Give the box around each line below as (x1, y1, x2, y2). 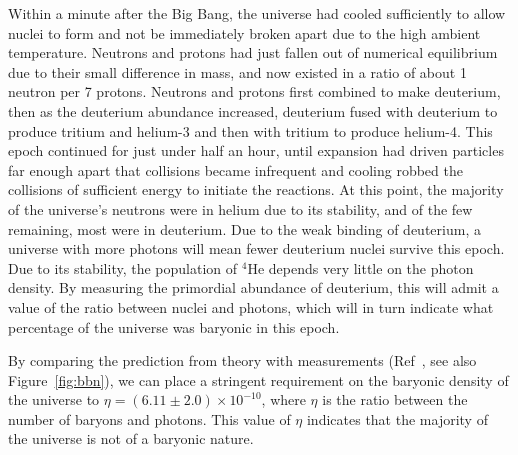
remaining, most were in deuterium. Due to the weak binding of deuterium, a (8, 218, 481, 239)
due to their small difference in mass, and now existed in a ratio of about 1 (8, 61, 467, 82)
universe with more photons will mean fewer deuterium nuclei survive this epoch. (8, 238, 505, 259)
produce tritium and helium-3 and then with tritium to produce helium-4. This (8, 120, 493, 141)
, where (261, 389, 306, 410)
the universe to (8, 389, 100, 410)
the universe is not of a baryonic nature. (8, 428, 254, 449)
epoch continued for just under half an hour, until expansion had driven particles (8, 140, 504, 161)
